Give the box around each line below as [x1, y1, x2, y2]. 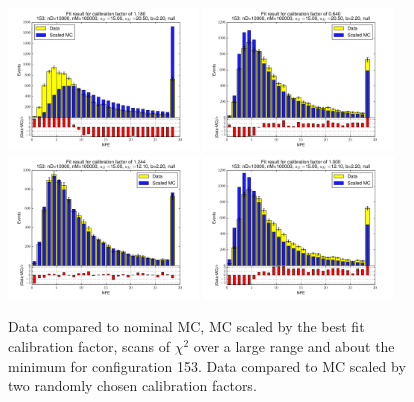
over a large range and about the [193, 335, 395, 356]
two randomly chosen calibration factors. [8, 375, 257, 396]
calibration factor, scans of [8, 335, 171, 356]
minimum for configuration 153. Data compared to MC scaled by [8, 355, 406, 376]
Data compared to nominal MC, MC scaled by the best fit [8, 316, 365, 337]
